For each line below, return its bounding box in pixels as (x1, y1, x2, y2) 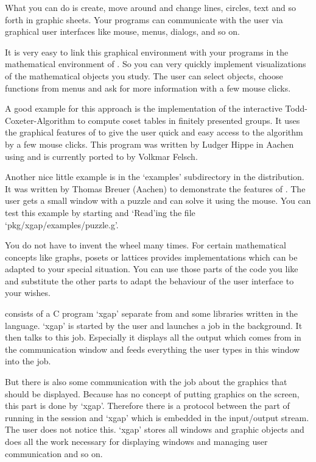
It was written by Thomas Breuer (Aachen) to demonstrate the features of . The (5, 182, 306, 195)
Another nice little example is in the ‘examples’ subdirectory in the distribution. (5, 170, 304, 183)
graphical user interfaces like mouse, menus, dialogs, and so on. (5, 25, 240, 38)
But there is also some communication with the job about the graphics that (5, 375, 287, 388)
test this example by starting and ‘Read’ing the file (5, 206, 195, 218)
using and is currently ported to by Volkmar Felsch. (5, 150, 198, 162)
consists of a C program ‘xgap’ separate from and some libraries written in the (5, 307, 298, 320)
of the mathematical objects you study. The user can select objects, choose (5, 69, 283, 82)
